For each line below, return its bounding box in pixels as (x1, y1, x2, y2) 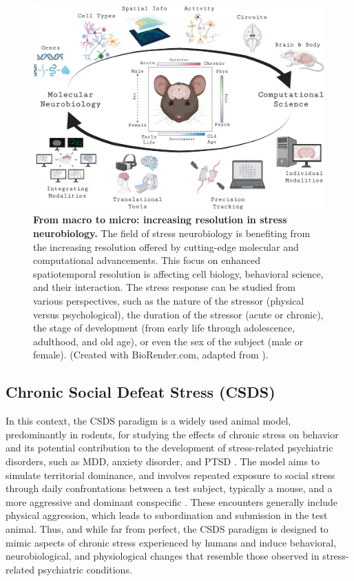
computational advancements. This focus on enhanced (33, 253, 261, 267)
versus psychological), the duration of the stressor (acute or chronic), (33, 307, 324, 321)
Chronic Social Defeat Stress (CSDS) (6, 381, 275, 402)
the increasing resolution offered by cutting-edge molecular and (33, 239, 299, 254)
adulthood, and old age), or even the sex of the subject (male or (33, 334, 304, 348)
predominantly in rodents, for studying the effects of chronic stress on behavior (6, 427, 339, 441)
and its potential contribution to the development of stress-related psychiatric (6, 440, 333, 455)
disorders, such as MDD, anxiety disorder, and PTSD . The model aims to (6, 453, 320, 468)
